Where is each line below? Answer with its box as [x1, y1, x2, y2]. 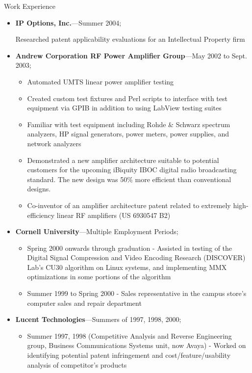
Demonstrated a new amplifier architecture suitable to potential [27, 155, 219, 165]
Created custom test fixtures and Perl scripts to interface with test [27, 93, 227, 103]
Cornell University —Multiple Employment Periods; [15, 226, 178, 237]
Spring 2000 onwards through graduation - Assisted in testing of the [27, 242, 232, 253]
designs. [27, 184, 51, 194]
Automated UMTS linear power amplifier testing [27, 76, 174, 86]
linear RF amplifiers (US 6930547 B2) [56, 210, 171, 220]
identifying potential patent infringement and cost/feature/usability [27, 350, 231, 360]
